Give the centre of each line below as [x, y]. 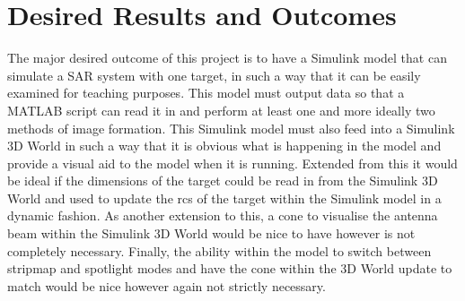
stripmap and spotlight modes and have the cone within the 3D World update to [230, 268]
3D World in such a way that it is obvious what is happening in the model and [224, 146]
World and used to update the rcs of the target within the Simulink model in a [224, 198]
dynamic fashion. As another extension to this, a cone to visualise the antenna [223, 215]
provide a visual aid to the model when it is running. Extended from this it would [232, 163]
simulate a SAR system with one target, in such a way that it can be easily [214, 75]
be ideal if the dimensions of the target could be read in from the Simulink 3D [223, 181]
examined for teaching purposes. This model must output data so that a [206, 93]
